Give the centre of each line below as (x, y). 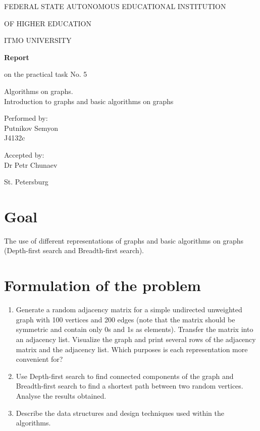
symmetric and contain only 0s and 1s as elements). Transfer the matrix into (135, 329)
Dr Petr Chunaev (31, 164)
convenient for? (39, 359)
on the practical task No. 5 (46, 74)
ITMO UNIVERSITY (38, 40)
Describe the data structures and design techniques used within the (120, 413)
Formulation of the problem (102, 285)
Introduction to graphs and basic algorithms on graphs (89, 101)
